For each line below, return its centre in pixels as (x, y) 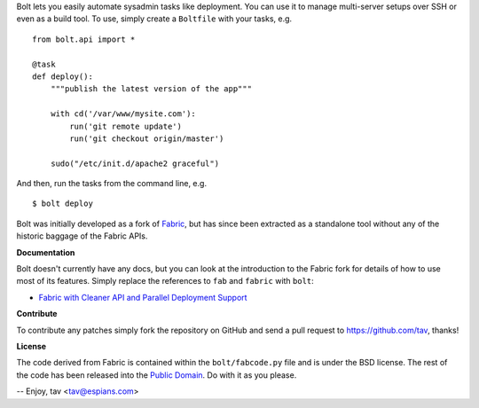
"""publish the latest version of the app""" (151, 89)
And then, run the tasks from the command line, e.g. (112, 184)
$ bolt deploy (63, 204)
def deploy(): (63, 76)
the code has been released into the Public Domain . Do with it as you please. (157, 375)
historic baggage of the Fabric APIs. (82, 236)
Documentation (46, 252)
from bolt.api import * (84, 39)
